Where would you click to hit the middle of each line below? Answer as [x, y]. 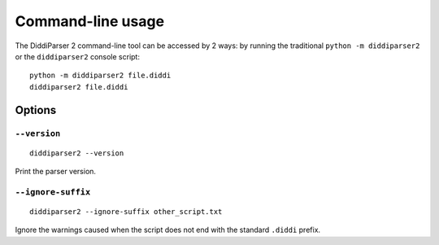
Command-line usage [90, 21]
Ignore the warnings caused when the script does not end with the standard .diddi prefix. [168, 230]
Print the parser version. [56, 172]
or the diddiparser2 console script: [77, 56]
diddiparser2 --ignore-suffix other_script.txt [126, 212]
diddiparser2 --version [77, 153]
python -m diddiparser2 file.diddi [100, 76]
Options [36, 110]
